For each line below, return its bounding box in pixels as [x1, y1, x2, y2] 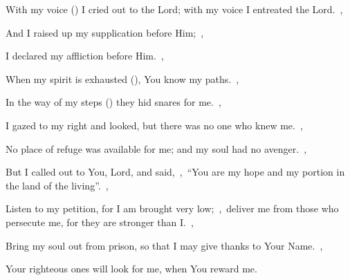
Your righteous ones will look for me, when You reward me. [6, 261, 257, 276]
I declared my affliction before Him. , [6, 48, 164, 63]
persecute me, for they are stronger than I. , [6, 214, 194, 229]
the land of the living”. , [6, 178, 109, 192]
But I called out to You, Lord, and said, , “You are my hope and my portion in [6, 165, 345, 179]
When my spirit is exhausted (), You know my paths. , [6, 71, 239, 86]
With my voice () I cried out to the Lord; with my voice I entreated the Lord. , [6, 2, 343, 16]
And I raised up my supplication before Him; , [6, 25, 204, 39]
